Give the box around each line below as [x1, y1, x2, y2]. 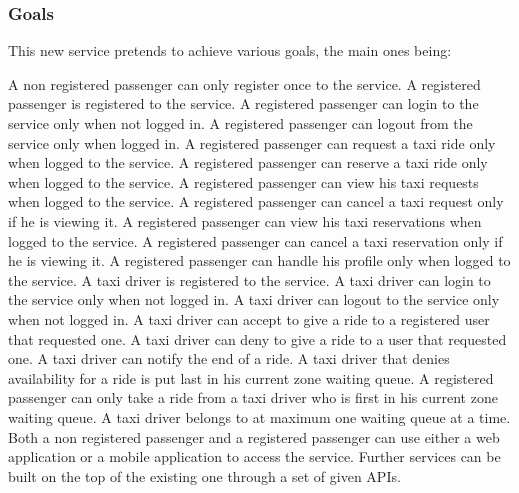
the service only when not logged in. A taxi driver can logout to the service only [8, 289, 500, 310]
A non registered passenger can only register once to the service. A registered [8, 73, 481, 94]
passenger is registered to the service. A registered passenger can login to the [8, 93, 479, 114]
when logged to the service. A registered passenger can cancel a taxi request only [8, 191, 504, 212]
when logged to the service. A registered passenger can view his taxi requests [8, 171, 479, 192]
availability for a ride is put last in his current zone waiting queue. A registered [8, 367, 494, 388]
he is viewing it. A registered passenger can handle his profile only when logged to [8, 250, 511, 271]
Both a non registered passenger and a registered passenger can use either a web [8, 426, 500, 447]
